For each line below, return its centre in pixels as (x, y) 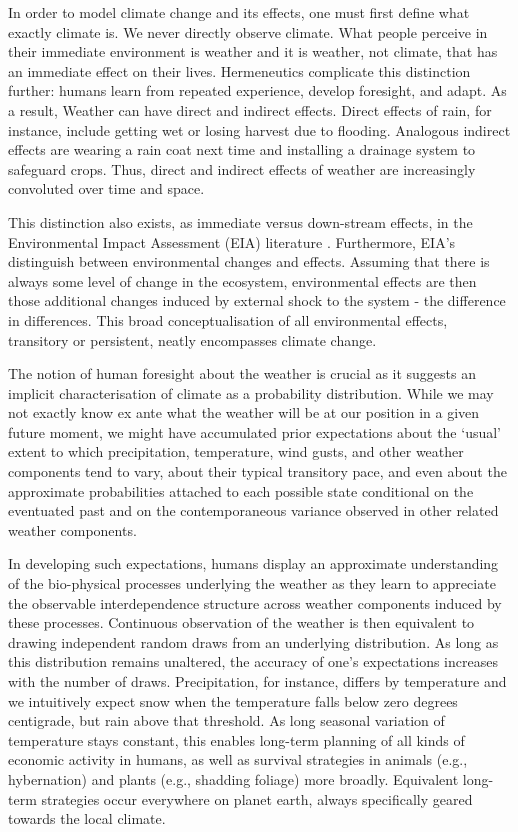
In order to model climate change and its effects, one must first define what (239, 12)
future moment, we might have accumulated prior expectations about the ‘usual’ (254, 431)
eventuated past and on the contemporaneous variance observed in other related (253, 510)
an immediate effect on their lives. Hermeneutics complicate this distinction (239, 70)
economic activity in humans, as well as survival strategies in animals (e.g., (238, 759)
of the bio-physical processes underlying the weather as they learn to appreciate (252, 583)
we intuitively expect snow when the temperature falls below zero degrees (233, 700)
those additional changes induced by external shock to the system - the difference (257, 300)
